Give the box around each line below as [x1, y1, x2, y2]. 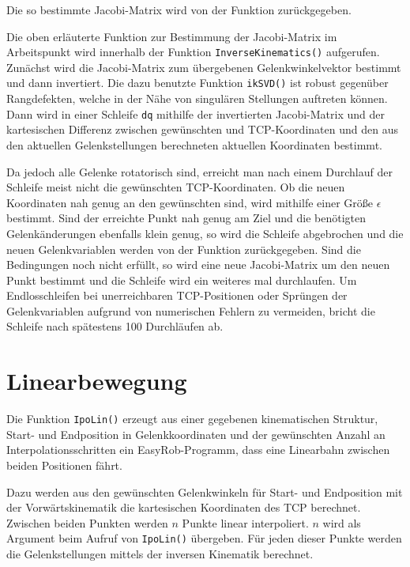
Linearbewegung [6, 365, 187, 397]
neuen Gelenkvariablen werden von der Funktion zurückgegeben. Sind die [6, 240, 361, 257]
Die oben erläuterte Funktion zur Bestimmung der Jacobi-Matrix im [6, 28, 337, 44]
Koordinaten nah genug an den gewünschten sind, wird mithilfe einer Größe [6, 194, 374, 210]
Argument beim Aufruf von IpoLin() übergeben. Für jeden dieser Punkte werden [6, 530, 402, 546]
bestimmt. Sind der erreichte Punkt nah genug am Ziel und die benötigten [6, 210, 367, 226]
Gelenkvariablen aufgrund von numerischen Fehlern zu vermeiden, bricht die [6, 302, 375, 319]
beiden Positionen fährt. [6, 457, 122, 474]
